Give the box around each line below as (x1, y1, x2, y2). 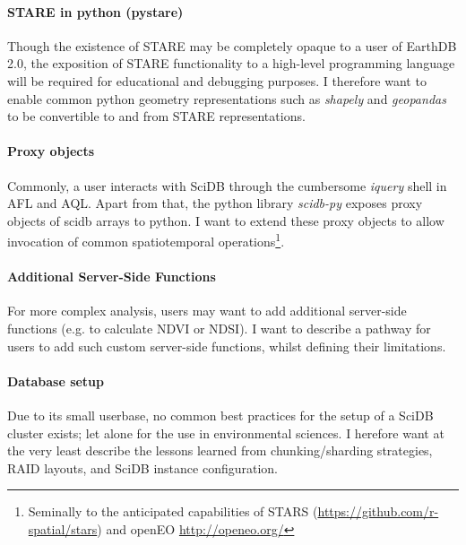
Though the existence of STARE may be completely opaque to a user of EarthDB (7, 36, 457, 55)
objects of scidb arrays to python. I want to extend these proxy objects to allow (7, 211, 444, 229)
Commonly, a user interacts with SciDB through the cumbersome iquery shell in (7, 176, 447, 195)
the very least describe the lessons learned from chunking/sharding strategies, (7, 441, 433, 460)
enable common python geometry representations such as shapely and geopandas (7, 89, 446, 108)
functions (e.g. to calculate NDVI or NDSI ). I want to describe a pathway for (7, 318, 431, 337)
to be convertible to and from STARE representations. (7, 107, 306, 125)
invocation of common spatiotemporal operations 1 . (7, 229, 285, 250)
